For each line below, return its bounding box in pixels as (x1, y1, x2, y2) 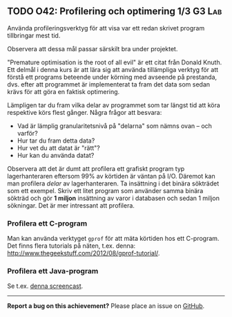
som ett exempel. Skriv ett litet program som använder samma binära (7, 186, 204, 194)
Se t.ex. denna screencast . (7, 282, 84, 290)
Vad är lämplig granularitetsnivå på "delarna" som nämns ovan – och (17, 121, 213, 130)
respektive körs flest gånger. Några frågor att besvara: (7, 108, 162, 116)
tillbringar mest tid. (7, 31, 61, 39)
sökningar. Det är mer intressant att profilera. (7, 201, 135, 210)
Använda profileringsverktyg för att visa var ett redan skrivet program (7, 24, 205, 32)
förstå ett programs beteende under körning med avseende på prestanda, (7, 73, 217, 81)
